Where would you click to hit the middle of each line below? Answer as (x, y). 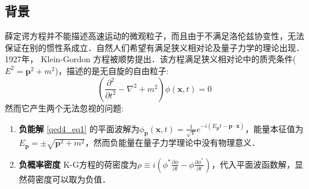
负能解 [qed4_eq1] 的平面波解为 (79, 128)
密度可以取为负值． (73, 179)
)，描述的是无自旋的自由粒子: (112, 70)
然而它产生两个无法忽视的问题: (64, 108)
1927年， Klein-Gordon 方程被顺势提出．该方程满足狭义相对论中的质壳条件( (151, 59)
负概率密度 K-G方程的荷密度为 (78, 164)
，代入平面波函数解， (253, 164)
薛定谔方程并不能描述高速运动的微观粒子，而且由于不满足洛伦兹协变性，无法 (154, 36)
